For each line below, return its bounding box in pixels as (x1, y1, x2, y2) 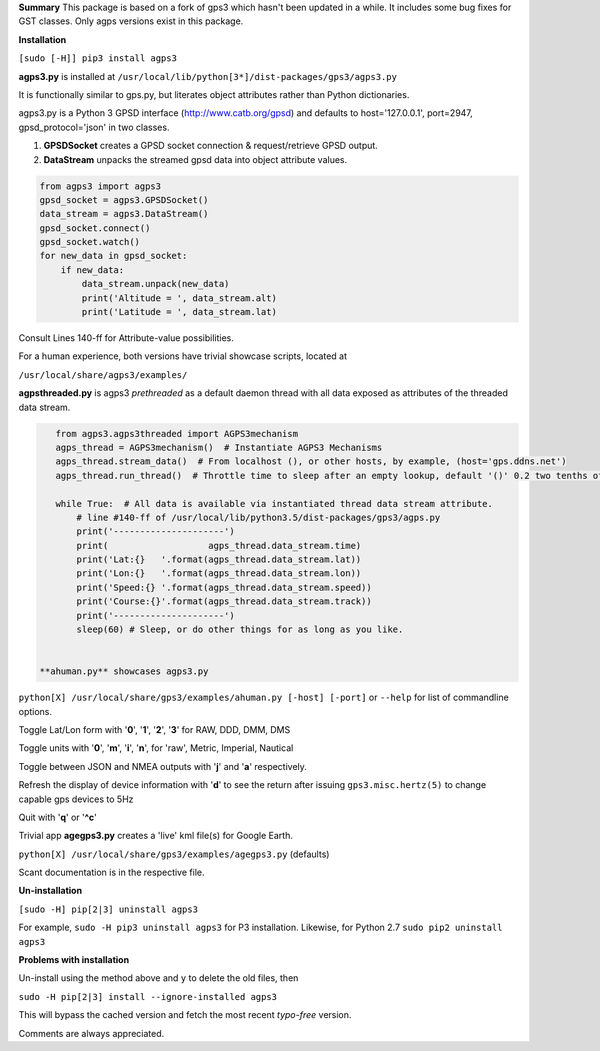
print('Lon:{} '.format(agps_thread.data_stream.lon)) (76, 568, 362, 579)
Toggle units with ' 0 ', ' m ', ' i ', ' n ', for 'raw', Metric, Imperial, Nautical (18, 742, 294, 754)
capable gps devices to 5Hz (18, 793, 134, 805)
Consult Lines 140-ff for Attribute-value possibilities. (18, 332, 234, 344)
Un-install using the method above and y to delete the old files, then (18, 972, 299, 984)
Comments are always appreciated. (18, 1027, 165, 1039)
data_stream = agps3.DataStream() (39, 208, 209, 220)
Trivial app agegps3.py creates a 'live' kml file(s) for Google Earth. (18, 830, 294, 842)
